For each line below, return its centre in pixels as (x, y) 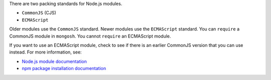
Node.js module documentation (54, 61)
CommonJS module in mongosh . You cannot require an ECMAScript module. (90, 36)
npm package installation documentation (64, 68)
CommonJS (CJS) (39, 13)
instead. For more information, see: (46, 52)
